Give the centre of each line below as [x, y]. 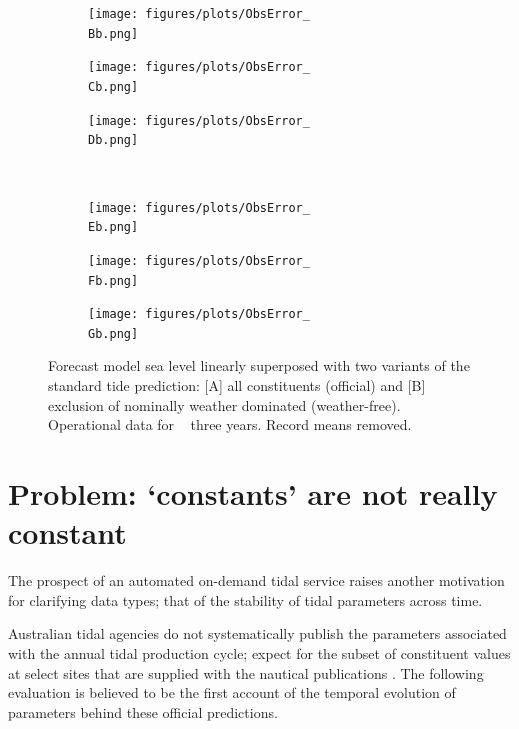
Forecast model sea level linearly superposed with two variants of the [259, 365]
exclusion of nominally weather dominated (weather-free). [224, 404]
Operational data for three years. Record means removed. [230, 424]
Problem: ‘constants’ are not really [253, 493]
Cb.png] [113, 86]
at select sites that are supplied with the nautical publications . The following [246, 672]
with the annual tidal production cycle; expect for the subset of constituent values [259, 652]
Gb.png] [113, 333]
